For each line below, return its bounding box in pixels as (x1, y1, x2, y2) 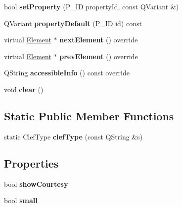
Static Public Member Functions (4, 108, 174, 123)
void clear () (4, 84, 44, 94)
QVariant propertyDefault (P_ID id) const (4, 18, 142, 28)
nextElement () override (59, 34, 138, 45)
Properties (4, 155, 59, 171)
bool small (4, 195, 38, 206)
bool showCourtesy (4, 178, 68, 189)
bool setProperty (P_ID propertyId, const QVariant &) (4, 1, 179, 11)
